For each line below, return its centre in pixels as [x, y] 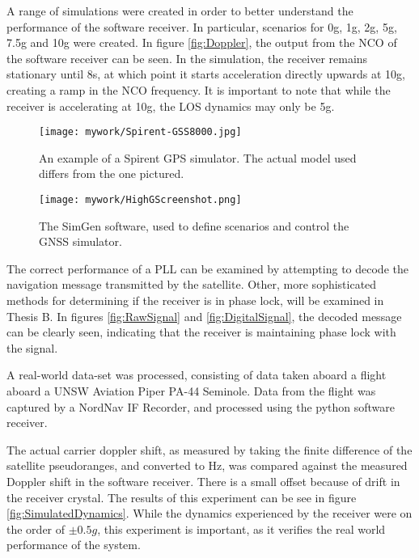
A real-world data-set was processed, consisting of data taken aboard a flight [197, 375]
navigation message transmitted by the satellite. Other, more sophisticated [192, 284]
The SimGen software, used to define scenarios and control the [194, 225]
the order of [36, 528]
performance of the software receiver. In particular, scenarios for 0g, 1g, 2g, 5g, [202, 26]
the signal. [32, 347]
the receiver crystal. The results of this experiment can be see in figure [182, 497]
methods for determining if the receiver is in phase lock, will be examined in [195, 300]
